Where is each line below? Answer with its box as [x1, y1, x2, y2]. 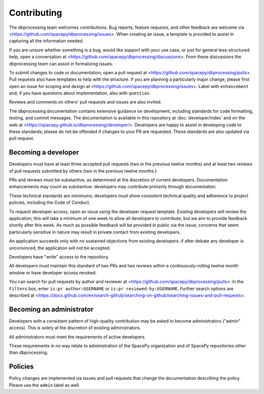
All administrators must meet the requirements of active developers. [9, 334, 146, 340]
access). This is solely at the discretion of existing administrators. [9, 325, 141, 331]
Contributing [9, 7, 62, 18]
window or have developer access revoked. [9, 269, 97, 276]
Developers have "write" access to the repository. [9, 254, 110, 260]
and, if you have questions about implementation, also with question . [9, 90, 151, 96]
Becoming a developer [9, 148, 79, 156]
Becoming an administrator [9, 305, 94, 313]
